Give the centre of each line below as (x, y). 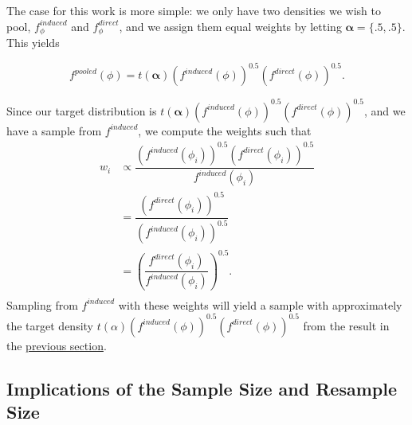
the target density (50, 325)
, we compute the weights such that (225, 130)
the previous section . (57, 345)
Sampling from (42, 304)
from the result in (346, 325)
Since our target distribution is (82, 110)
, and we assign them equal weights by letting (230, 26)
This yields (33, 43)
